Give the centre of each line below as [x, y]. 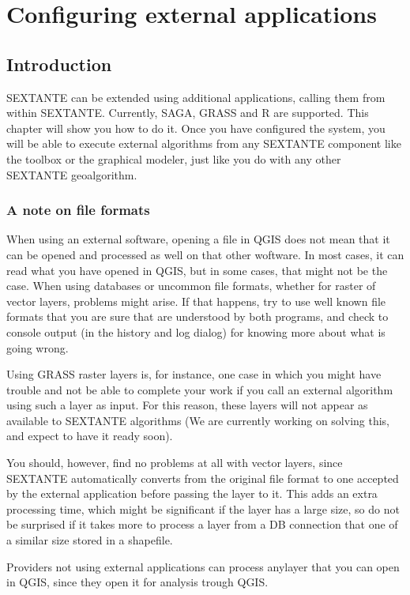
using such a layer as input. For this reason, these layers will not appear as [187, 405]
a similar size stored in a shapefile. [90, 540]
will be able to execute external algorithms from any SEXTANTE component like [204, 143]
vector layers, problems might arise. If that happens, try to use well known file [196, 301]
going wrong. [38, 347]
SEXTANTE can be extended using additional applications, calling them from [196, 97]
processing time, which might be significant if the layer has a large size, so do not [203, 508]
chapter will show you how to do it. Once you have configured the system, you [196, 128]
